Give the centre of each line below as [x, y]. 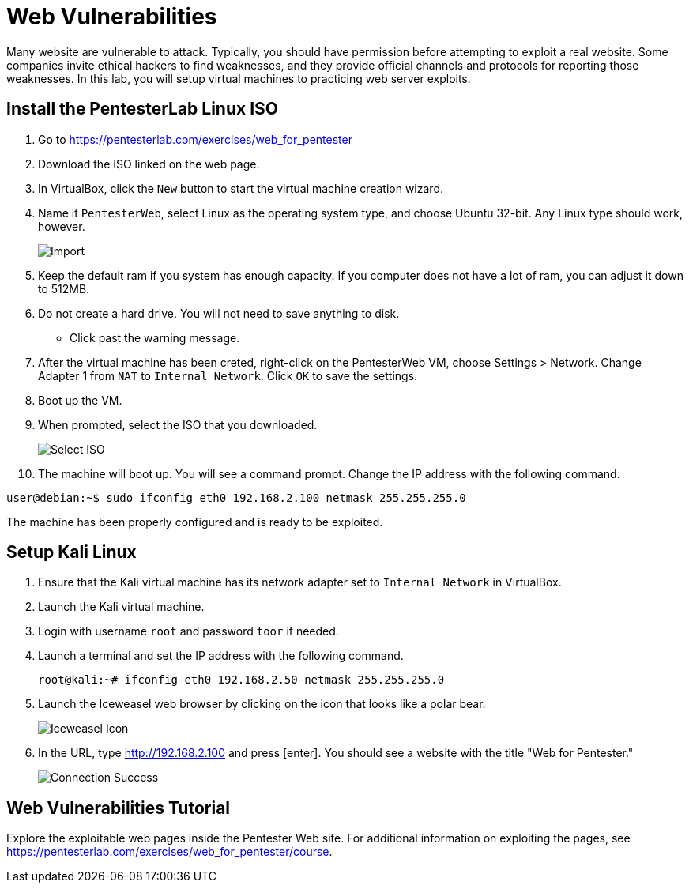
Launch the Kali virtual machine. [121, 607]
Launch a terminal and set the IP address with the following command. [221, 656]
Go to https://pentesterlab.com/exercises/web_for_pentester [195, 139]
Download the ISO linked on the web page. [149, 164]
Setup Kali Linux [72, 552]
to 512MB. [64, 288]
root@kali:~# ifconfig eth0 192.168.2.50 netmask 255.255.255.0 [241, 680]
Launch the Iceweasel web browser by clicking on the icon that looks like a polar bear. [262, 704]
